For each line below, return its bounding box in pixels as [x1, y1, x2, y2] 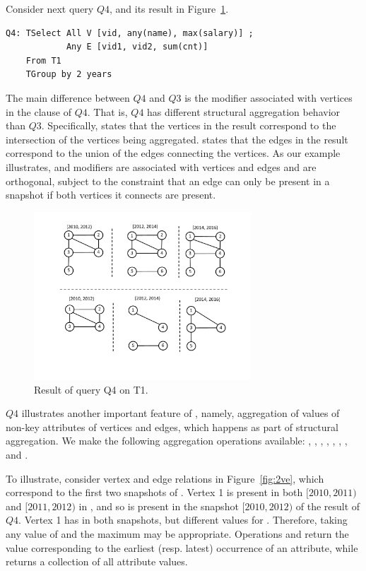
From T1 [25, 55, 61, 66]
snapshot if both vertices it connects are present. [6, 187, 216, 202]
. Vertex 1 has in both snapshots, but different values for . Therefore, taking [18, 512, 348, 527]
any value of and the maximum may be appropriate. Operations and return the [6, 526, 349, 541]
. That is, [87, 104, 128, 119]
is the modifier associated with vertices [184, 90, 353, 105]
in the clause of [6, 104, 72, 119]
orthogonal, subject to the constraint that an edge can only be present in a [6, 173, 330, 188]
